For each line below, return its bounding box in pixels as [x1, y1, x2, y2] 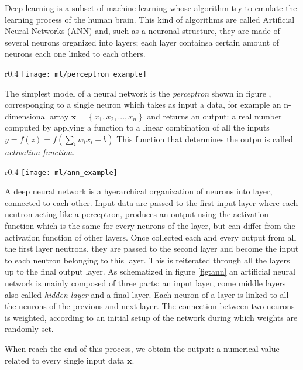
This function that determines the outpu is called [116, 133, 293, 145]
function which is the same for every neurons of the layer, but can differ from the [5, 220, 295, 232]
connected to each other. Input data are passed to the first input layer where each [5, 196, 298, 208]
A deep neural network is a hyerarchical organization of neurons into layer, [5, 185, 273, 197]
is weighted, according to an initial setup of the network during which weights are [5, 311, 298, 323]
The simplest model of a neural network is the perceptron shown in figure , [5, 87, 271, 99]
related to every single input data [5, 354, 125, 366]
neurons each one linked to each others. [5, 47, 146, 60]
